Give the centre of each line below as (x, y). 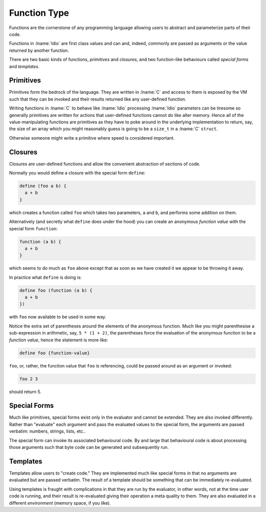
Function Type (39, 13)
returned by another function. (39, 50)
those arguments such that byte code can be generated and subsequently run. (89, 447)
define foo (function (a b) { (56, 290)
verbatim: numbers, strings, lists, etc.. (47, 431)
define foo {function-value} (55, 353)
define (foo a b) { (43, 186)
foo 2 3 (29, 379)
